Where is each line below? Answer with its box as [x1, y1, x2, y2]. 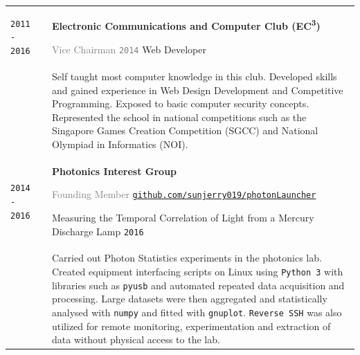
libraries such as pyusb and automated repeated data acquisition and [52, 277, 345, 292]
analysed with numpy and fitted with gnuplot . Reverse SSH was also [52, 304, 342, 319]
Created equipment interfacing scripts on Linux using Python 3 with [52, 264, 343, 279]
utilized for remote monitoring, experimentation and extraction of [52, 318, 331, 333]
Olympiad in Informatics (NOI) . [52, 136, 188, 151]
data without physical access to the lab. [52, 332, 220, 347]
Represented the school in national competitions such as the [52, 109, 307, 124]
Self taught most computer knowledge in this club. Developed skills [52, 69, 337, 83]
